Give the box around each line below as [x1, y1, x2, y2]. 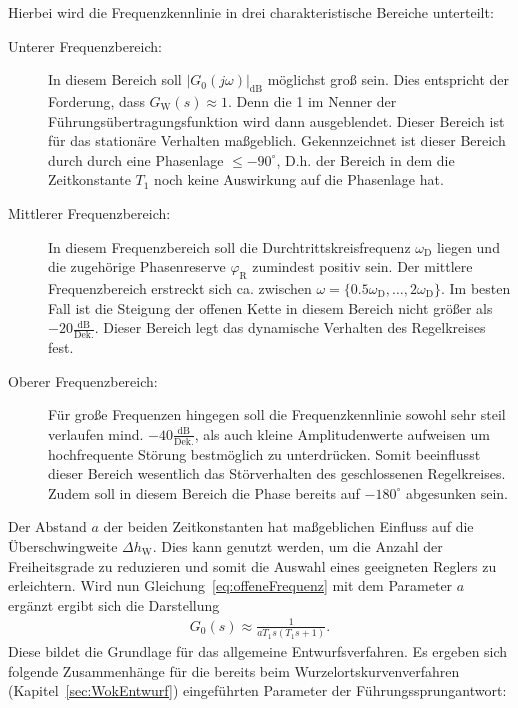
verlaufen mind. [48, 423, 144, 444]
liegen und [436, 236, 500, 257]
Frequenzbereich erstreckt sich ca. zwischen [48, 277, 312, 298]
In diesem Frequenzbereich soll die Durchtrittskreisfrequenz [48, 236, 411, 257]
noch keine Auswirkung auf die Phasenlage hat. [154, 169, 444, 190]
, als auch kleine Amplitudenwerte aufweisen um [194, 423, 490, 444]
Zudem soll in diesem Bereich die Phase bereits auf [48, 482, 360, 503]
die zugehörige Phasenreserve [48, 256, 226, 277]
